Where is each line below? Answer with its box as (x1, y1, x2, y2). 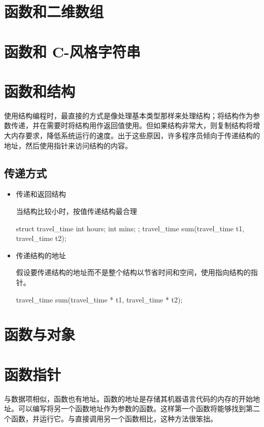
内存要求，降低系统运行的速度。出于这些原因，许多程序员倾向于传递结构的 (11, 130, 260, 141)
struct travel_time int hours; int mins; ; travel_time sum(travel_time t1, (16, 223, 245, 233)
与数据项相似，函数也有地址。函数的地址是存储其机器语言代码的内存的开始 (4, 393, 253, 404)
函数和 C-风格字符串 (4, 41, 141, 62)
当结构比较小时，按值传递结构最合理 (16, 206, 137, 217)
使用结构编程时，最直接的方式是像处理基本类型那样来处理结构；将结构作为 (4, 110, 253, 120)
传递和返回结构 (16, 189, 66, 199)
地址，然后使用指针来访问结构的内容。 (4, 140, 132, 150)
